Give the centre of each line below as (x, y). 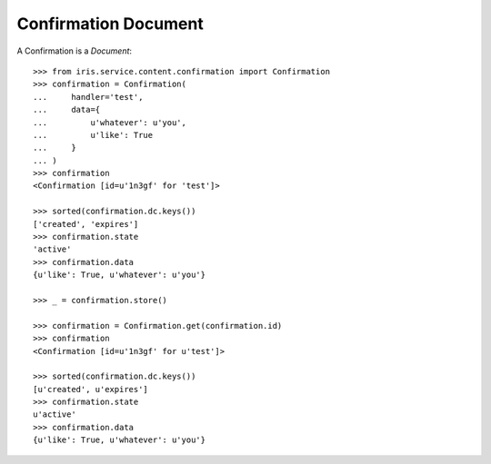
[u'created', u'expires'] (91, 389)
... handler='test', (88, 97)
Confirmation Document (110, 24)
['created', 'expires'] (86, 224)
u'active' (55, 415)
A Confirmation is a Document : (74, 51)
